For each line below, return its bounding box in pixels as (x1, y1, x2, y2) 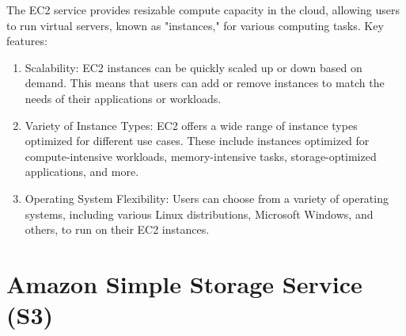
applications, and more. (25, 163, 139, 180)
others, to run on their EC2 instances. (25, 221, 210, 238)
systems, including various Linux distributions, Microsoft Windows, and (25, 205, 374, 222)
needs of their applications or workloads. (25, 90, 222, 106)
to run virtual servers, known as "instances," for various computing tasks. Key (6, 17, 384, 33)
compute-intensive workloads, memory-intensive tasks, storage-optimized (25, 147, 377, 164)
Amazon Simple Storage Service (6, 267, 362, 300)
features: (6, 32, 47, 49)
